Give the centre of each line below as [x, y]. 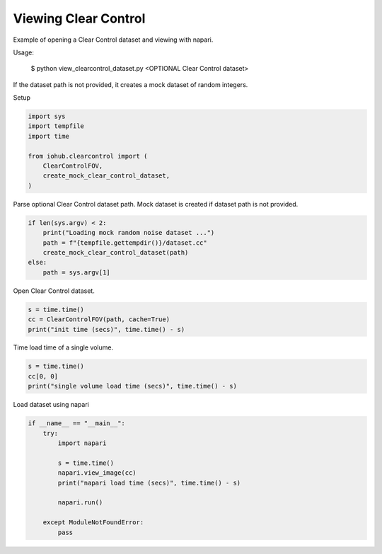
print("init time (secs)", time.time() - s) [106, 329]
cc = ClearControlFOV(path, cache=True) [99, 319]
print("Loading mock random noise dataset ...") [129, 233]
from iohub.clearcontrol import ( [88, 156]
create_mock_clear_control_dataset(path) [116, 252]
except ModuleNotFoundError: [93, 523]
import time [49, 136]
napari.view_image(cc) [97, 473]
